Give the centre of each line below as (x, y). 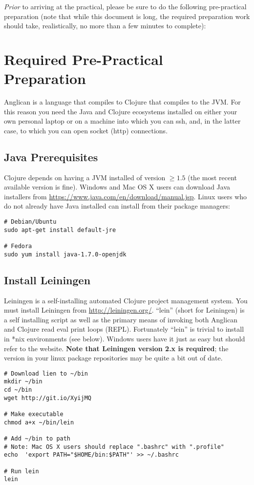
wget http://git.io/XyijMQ (48, 398)
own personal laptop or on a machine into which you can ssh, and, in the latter (122, 121)
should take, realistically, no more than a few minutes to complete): (105, 26)
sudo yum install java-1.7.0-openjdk (65, 254)
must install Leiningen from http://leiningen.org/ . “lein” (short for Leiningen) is (124, 310)
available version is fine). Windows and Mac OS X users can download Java (117, 187)
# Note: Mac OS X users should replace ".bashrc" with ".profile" (114, 447)
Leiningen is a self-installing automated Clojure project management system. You (126, 300)
